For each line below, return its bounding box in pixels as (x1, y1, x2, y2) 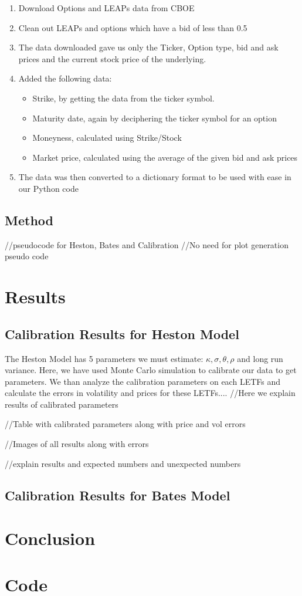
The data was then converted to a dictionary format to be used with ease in (18, 171, 291, 183)
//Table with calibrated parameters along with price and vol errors (5, 418, 246, 430)
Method (5, 211, 53, 229)
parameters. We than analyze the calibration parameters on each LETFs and (5, 375, 281, 387)
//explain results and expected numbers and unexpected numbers (5, 457, 241, 469)
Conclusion (5, 526, 96, 550)
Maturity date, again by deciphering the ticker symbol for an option (32, 111, 277, 124)
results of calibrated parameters (5, 398, 118, 410)
